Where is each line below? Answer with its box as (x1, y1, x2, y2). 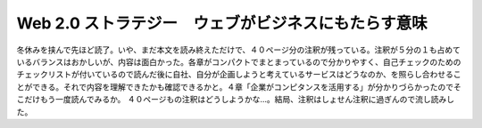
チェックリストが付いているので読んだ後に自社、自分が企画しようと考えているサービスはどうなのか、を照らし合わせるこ (16, 69, 461, 80)
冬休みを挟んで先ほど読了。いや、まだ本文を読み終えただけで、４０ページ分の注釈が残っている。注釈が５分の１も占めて (16, 44, 461, 55)
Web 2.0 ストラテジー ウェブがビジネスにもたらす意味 (16, 13, 428, 33)
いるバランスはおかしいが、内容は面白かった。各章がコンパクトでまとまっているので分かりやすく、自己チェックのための (16, 56, 461, 67)
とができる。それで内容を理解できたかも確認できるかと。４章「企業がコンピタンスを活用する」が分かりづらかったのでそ (16, 81, 461, 92)
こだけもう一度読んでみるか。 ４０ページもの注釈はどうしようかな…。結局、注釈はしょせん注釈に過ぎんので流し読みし (16, 94, 455, 105)
